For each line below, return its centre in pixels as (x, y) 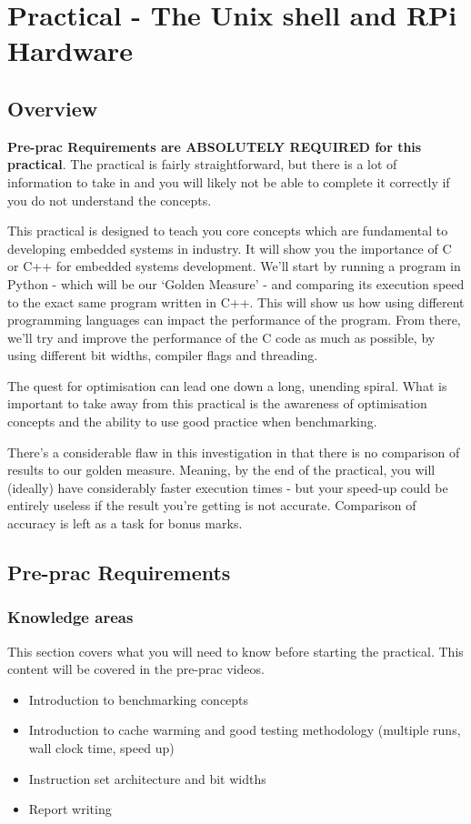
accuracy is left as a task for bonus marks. (125, 523)
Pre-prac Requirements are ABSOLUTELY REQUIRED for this (215, 146)
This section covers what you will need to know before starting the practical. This (235, 651)
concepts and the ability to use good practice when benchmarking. (192, 422)
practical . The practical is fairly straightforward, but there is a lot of (202, 164)
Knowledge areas (70, 617)
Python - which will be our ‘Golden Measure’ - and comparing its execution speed (236, 283)
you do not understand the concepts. (110, 200)
